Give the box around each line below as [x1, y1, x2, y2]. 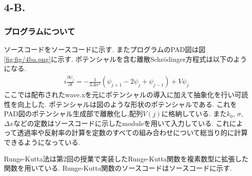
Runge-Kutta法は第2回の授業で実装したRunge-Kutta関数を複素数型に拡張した [4, 153, 249, 163]
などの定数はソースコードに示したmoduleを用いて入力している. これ [13, 118, 230, 128]
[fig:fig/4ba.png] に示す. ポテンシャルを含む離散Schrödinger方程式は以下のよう [4, 53, 247, 64]
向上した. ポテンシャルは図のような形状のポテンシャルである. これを [17, 99, 237, 109]
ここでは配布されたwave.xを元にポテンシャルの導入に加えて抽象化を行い [4, 89, 235, 100]
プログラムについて [4, 25, 75, 37]
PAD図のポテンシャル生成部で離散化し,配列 [4, 108, 143, 119]
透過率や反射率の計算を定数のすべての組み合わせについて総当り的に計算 [17, 127, 248, 138]
